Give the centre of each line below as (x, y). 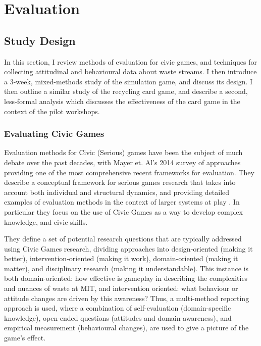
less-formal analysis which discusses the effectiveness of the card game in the (122, 101)
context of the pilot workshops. (52, 111)
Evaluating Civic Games (54, 134)
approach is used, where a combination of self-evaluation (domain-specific (118, 308)
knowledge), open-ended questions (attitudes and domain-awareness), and (118, 317)
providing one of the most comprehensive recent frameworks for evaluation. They (129, 172)
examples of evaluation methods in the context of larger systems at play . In (122, 202)
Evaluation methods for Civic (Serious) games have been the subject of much (123, 152)
